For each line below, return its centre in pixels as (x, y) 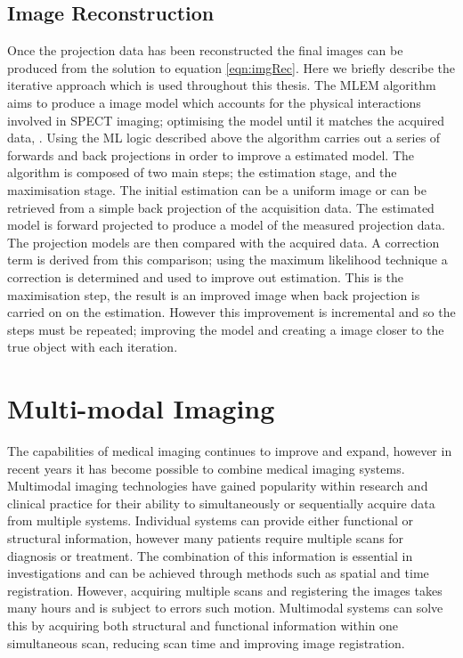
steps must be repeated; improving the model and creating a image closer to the (226, 329)
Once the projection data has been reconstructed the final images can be (205, 50)
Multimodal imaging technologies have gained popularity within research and (218, 486)
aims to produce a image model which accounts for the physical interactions (214, 102)
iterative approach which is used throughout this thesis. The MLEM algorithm (222, 85)
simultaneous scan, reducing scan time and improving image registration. (206, 642)
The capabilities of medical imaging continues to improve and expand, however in (230, 451)
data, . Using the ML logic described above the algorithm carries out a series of (224, 138)
